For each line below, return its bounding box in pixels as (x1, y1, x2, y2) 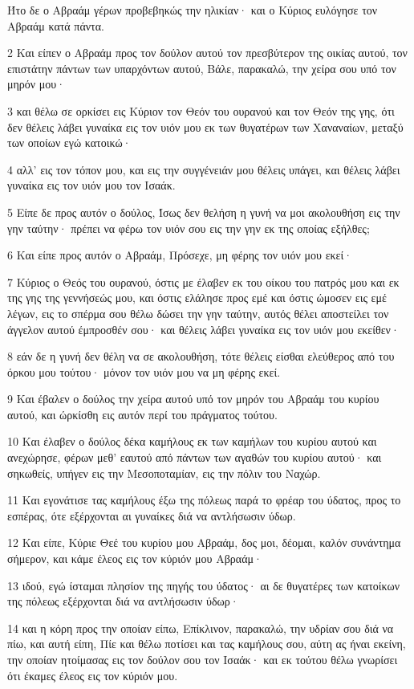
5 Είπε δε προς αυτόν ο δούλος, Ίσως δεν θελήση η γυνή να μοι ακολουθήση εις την (7, 203, 400, 220)
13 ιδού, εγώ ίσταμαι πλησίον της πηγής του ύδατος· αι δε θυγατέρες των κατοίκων (7, 577, 400, 593)
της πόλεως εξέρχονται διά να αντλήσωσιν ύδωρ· (7, 593, 239, 609)
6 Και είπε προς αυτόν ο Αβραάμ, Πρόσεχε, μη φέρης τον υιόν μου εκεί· (7, 247, 353, 263)
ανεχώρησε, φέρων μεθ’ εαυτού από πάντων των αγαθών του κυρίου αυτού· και (7, 449, 382, 466)
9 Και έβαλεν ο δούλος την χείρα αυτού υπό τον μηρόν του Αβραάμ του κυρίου (7, 390, 379, 407)
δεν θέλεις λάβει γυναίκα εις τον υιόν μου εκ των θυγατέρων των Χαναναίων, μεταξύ (7, 118, 404, 135)
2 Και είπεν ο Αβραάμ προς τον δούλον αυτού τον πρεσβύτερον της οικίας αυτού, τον (7, 44, 408, 61)
